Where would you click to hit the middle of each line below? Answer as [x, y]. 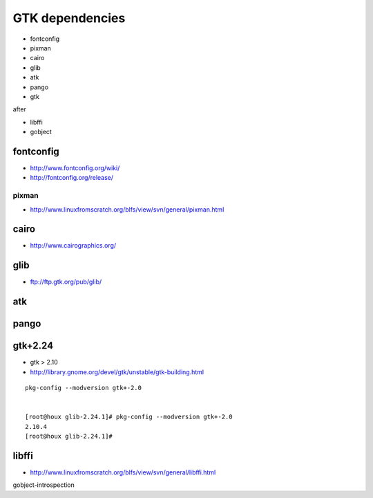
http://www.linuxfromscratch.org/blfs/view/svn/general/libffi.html [123, 472]
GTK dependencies [69, 18]
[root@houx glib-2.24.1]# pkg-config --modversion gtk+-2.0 [129, 417]
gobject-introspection [44, 485]
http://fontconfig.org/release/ [72, 178]
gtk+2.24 [33, 346]
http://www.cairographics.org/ [73, 246]
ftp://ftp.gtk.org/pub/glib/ [66, 282]
